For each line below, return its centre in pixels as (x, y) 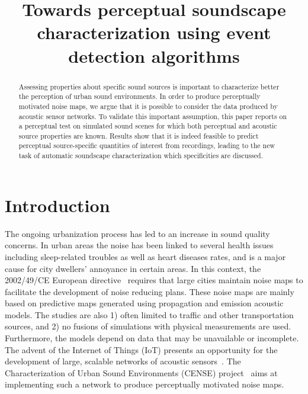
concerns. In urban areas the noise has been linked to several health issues (139, 245)
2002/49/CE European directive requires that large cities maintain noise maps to (154, 280)
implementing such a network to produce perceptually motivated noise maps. (145, 384)
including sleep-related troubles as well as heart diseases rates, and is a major (145, 256)
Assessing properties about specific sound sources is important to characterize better (149, 86)
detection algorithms (154, 55)
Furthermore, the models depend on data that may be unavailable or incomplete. (152, 338)
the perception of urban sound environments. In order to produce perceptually (139, 96)
